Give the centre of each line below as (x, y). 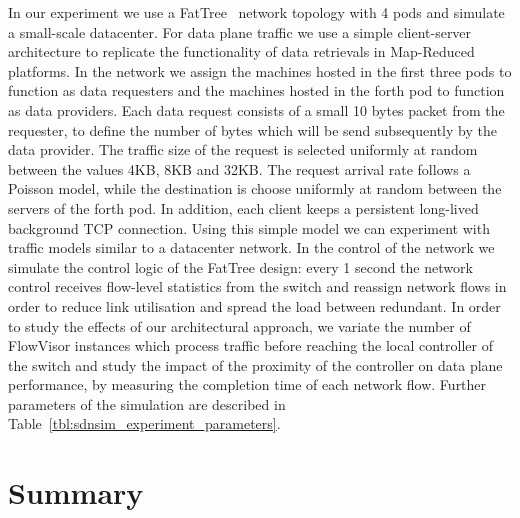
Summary (76, 492)
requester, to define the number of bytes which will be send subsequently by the (252, 129)
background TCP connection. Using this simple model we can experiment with (249, 227)
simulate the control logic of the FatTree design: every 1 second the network (240, 266)
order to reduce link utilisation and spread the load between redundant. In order (254, 305)
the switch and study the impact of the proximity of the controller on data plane (255, 364)
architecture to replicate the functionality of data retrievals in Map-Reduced (241, 51)
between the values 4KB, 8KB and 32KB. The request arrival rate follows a (239, 168)
